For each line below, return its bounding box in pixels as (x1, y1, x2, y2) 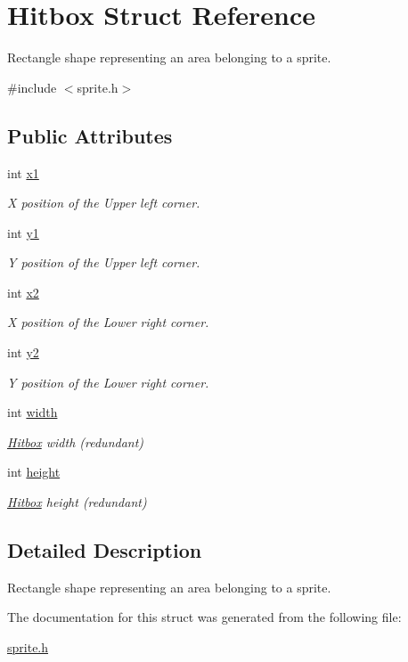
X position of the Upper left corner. (7, 193, 200, 212)
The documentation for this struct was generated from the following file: (7, 608, 402, 626)
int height (7, 462, 61, 481)
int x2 (7, 282, 39, 301)
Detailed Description (7, 536, 202, 564)
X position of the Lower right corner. (7, 313, 209, 331)
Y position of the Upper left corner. (7, 253, 200, 272)
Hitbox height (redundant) (7, 493, 147, 511)
